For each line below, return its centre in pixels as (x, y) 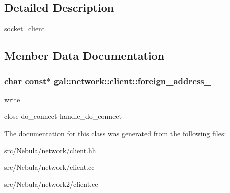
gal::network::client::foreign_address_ (132, 80)
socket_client (24, 28)
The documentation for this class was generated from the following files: (115, 133)
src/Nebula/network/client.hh (50, 150)
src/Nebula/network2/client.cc (51, 184)
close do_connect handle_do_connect (63, 116)
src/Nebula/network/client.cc (49, 167)
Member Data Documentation (84, 56)
